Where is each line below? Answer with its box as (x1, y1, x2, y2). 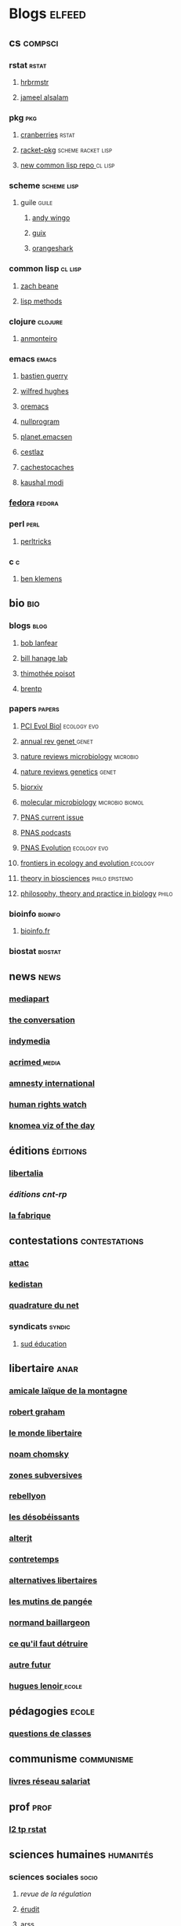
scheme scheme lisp (9, 180, 79, 191)
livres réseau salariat (9, 1776, 91, 1787)
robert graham (9, 1406, 66, 1417)
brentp (20, 684, 42, 693)
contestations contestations (9, 1234, 144, 1248)
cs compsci (9, 36, 59, 50)
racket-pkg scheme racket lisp (20, 145, 113, 155)
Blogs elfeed (9, 5, 87, 23)
